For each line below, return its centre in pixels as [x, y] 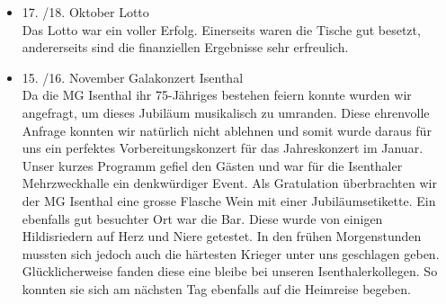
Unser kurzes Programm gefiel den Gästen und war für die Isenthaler [212, 165]
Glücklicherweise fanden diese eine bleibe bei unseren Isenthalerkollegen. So [230, 271]
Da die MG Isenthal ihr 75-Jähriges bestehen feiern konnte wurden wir [217, 95]
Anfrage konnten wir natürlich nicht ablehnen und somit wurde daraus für [227, 130]
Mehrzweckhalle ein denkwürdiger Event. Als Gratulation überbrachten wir [229, 183]
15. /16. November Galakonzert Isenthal [133, 77]
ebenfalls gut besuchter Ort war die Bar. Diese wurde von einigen [202, 218]
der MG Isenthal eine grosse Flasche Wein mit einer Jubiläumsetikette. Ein [229, 200]
